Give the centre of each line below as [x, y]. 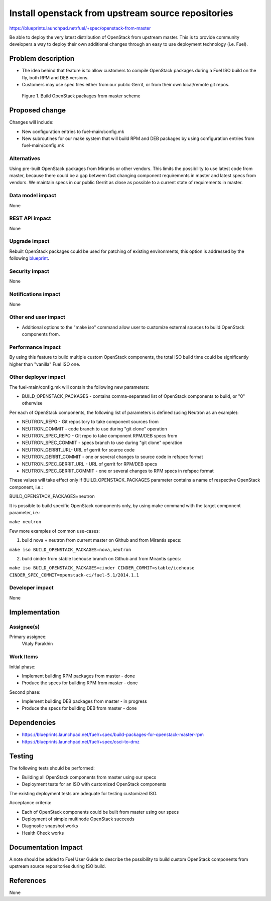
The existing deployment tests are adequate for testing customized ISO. [83, 793]
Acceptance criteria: [30, 803]
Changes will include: [31, 122]
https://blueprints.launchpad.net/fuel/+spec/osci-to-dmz [81, 741]
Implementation [35, 612]
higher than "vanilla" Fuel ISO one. [45, 364]
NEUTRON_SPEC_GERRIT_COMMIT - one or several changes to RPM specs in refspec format [118, 471]
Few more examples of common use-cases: [55, 531]
